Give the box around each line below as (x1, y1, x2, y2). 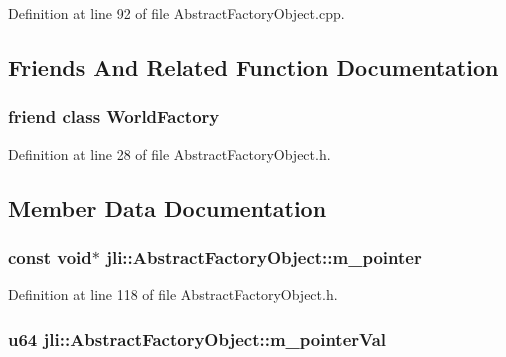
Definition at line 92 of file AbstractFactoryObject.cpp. (8, 3, 345, 23)
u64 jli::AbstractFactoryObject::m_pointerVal (8, 326, 387, 351)
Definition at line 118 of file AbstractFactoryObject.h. (8, 284, 338, 305)
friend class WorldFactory (8, 104, 220, 129)
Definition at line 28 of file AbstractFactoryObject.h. (8, 143, 331, 164)
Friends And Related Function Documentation (8, 51, 499, 82)
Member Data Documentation (8, 192, 327, 223)
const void (8, 244, 92, 269)
